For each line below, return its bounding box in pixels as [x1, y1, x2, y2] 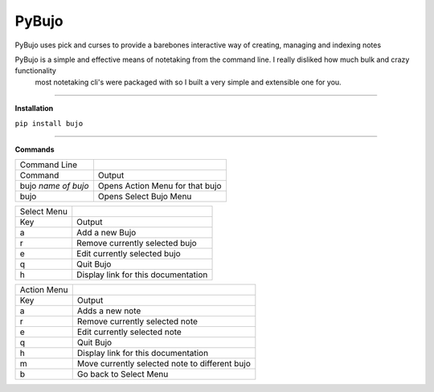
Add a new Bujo [76, 227, 137, 239]
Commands [14, 145, 55, 154]
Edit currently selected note [76, 326, 182, 337]
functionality [14, 66, 56, 76]
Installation [14, 104, 54, 113]
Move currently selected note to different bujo [76, 358, 251, 370]
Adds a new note [76, 305, 141, 316]
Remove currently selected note [76, 316, 199, 327]
